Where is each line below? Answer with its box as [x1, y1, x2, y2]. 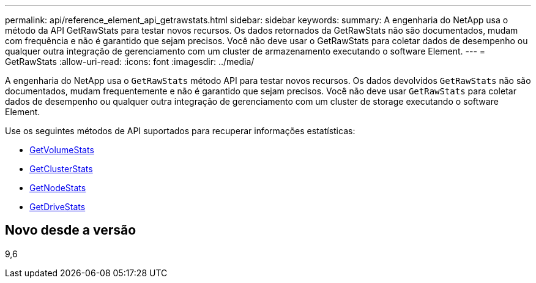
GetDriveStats [29, 202, 86, 212]
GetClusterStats [29, 164, 93, 174]
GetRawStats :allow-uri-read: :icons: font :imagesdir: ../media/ [5, 56, 255, 67]
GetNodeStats [29, 183, 86, 193]
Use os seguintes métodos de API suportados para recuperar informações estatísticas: [5, 126, 355, 136]
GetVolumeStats [29, 145, 94, 155]
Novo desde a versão [5, 222, 136, 238]
